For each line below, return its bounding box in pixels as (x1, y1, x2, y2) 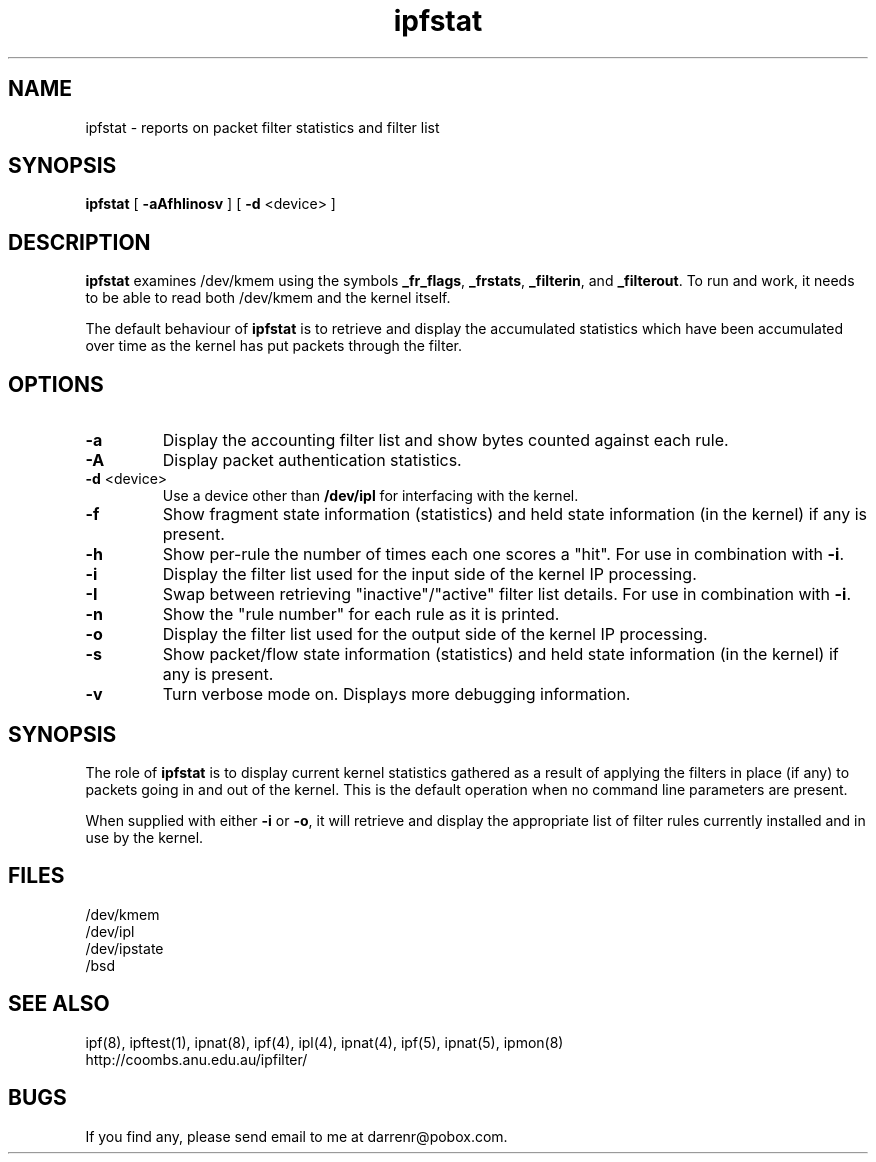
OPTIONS (8, 371, 104, 397)
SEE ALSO (8, 991, 110, 1017)
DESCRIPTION (8, 229, 151, 255)
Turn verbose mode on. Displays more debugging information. (162, 684, 631, 705)
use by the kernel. (85, 828, 204, 846)
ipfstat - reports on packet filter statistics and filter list (85, 118, 440, 136)
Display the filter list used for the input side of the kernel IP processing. (162, 564, 697, 585)
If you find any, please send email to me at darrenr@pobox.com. (85, 1127, 508, 1145)
